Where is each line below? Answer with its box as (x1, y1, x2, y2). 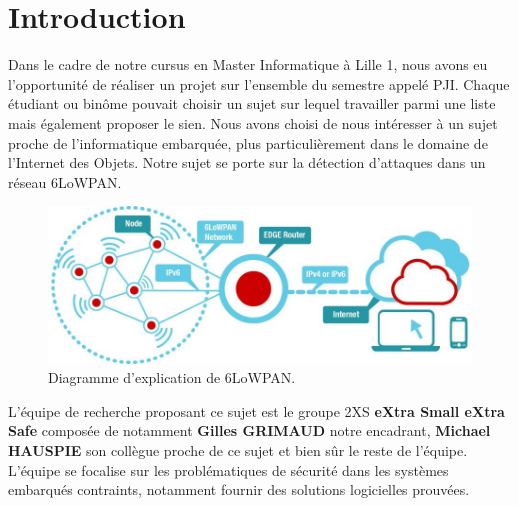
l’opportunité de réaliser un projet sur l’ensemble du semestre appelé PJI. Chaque (8, 73, 510, 94)
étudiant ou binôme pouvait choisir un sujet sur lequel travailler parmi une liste (8, 93, 496, 114)
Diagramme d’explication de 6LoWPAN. (48, 367, 296, 388)
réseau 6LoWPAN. (8, 171, 122, 192)
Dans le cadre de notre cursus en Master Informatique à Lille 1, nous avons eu (8, 54, 488, 75)
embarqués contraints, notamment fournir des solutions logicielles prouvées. (8, 479, 470, 500)
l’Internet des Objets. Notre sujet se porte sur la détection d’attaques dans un (8, 152, 486, 173)
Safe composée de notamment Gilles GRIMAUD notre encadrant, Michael (8, 420, 491, 441)
